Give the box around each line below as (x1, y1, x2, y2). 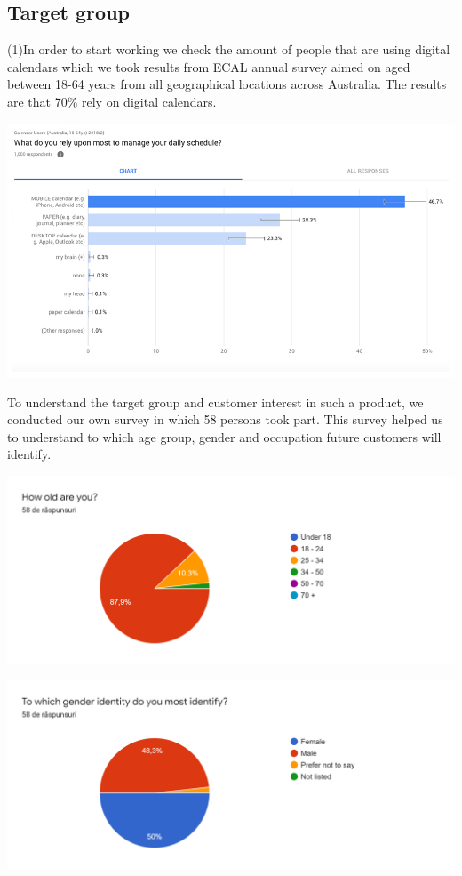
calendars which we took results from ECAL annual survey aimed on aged (7, 57, 410, 76)
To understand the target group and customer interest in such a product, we (7, 392, 424, 411)
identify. (7, 445, 52, 463)
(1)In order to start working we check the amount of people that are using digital (7, 40, 450, 59)
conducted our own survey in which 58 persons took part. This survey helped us (7, 410, 443, 429)
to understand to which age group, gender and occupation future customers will (7, 427, 442, 446)
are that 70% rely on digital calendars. (7, 92, 217, 110)
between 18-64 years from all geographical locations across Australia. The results (7, 75, 447, 93)
